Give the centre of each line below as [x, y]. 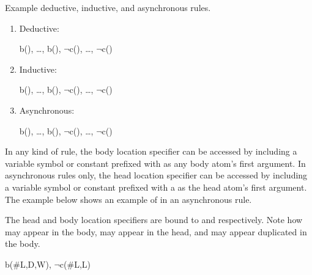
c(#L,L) [75, 264]
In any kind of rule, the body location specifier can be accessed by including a [151, 151]
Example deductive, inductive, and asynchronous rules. [108, 7]
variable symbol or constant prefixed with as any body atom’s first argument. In [155, 163]
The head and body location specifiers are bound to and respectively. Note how [154, 220]
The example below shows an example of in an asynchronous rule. [128, 199]
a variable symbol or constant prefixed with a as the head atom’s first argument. [156, 187]
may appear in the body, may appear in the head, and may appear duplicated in [156, 231]
